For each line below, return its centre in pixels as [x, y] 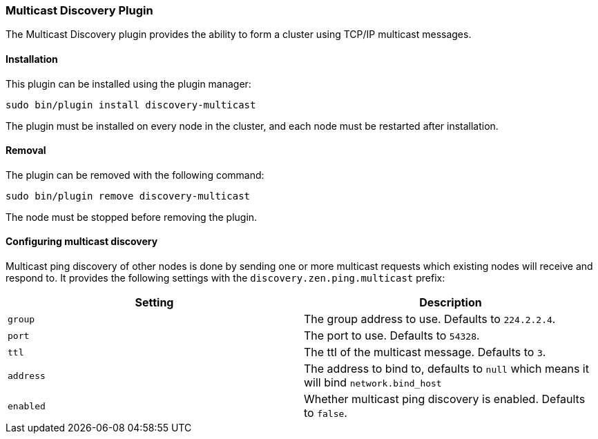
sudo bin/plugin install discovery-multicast [131, 105]
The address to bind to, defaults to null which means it [446, 369]
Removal [26, 150]
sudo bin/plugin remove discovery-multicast [128, 196]
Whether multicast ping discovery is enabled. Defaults [445, 399]
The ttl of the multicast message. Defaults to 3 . [425, 352]
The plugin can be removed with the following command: [135, 175]
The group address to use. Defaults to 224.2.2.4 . [430, 319]
